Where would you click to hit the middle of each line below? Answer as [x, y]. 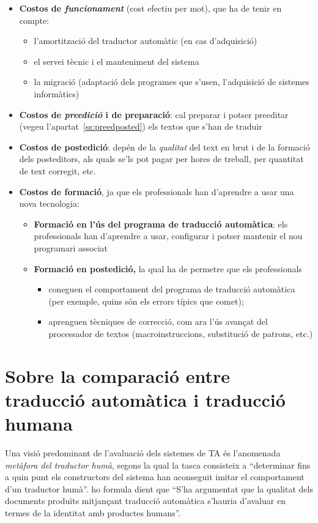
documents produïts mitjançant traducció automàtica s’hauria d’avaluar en [145, 501]
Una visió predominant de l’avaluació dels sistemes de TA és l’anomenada [143, 452]
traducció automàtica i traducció [145, 399]
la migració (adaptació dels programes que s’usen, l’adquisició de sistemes [172, 82]
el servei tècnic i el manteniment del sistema [116, 61]
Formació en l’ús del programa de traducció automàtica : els [161, 224]
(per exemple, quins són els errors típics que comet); [146, 301]
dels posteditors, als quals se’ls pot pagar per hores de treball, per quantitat [161, 159]
